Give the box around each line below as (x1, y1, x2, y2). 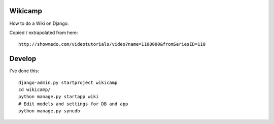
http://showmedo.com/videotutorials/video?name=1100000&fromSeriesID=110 (18, 41, 206, 47)
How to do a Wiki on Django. (9, 20, 69, 26)
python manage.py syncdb (18, 108, 80, 114)
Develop (9, 54, 37, 63)
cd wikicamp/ (18, 86, 51, 92)
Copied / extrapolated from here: (9, 29, 78, 36)
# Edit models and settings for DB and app (18, 101, 128, 107)
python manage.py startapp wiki (18, 94, 99, 100)
